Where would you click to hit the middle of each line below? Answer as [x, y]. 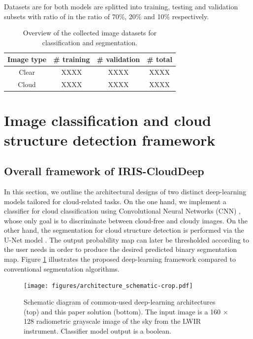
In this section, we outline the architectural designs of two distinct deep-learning [125, 191]
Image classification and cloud [108, 120]
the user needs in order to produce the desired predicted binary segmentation [121, 249]
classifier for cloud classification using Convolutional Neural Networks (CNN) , [122, 211]
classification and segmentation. [90, 42]
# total [159, 59]
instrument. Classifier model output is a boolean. [97, 330]
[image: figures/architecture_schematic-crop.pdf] [108, 286]
